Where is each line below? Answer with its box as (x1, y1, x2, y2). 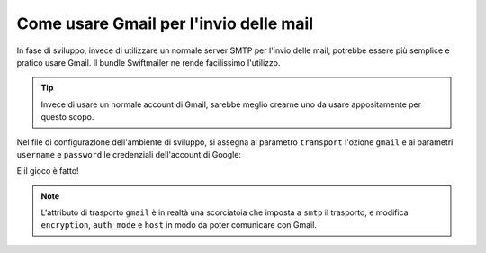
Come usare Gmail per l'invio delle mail (16, 14, 314, 33)
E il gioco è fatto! (16, 166, 80, 176)
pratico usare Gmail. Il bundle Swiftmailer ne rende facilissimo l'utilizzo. (16, 57, 281, 68)
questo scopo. (40, 112, 94, 122)
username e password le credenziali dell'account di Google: (16, 149, 242, 159)
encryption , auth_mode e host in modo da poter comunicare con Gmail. (40, 220, 317, 230)
